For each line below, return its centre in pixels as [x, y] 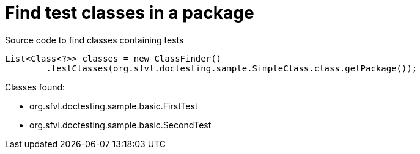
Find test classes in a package [130, 13]
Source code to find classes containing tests [94, 40]
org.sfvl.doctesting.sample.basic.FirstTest [114, 106]
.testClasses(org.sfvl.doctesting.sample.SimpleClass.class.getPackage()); [232, 68]
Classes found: [35, 87]
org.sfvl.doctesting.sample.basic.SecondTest [120, 125]
